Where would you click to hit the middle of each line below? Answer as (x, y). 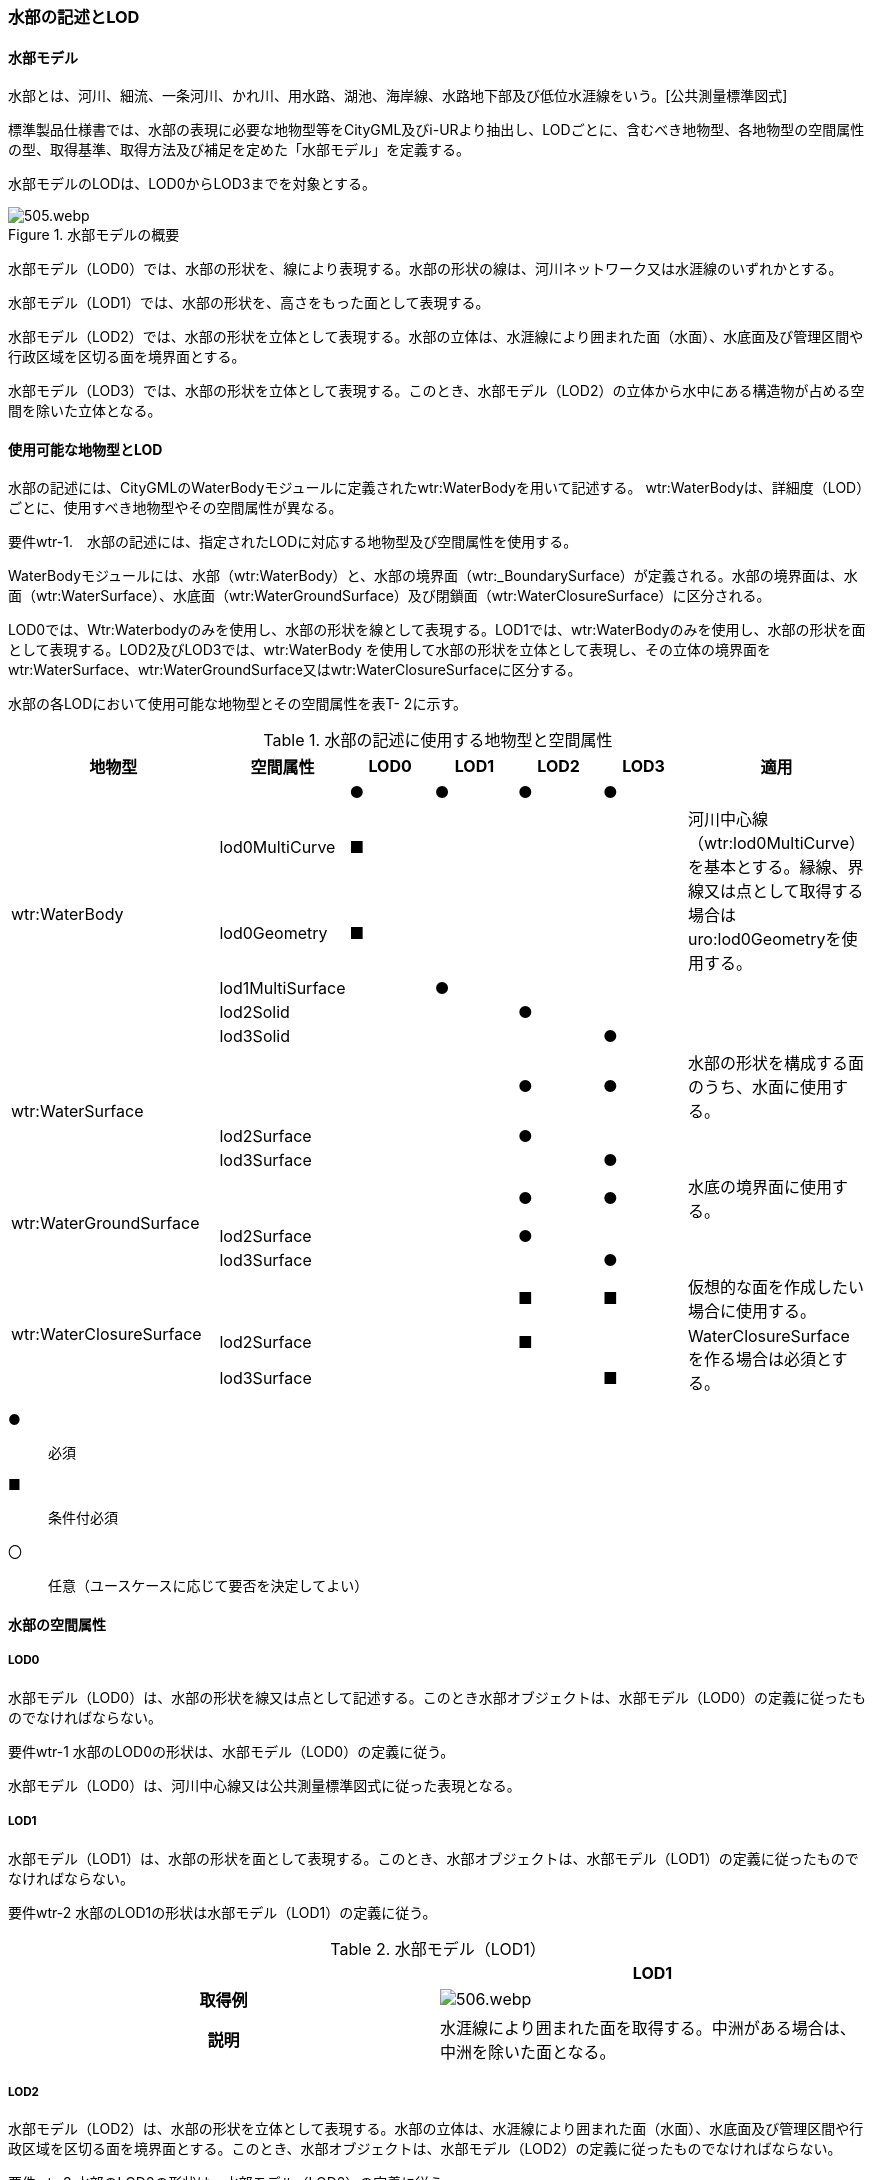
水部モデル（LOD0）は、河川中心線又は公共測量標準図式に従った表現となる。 (264, 1785)
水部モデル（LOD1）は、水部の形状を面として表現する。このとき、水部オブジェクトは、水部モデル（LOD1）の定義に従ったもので (433, 1858)
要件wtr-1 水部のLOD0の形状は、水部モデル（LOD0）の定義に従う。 (231, 1751)
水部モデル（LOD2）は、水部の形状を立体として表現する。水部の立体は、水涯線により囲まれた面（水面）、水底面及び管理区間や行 (436, 2129)
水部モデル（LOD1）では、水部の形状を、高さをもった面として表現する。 (249, 303)
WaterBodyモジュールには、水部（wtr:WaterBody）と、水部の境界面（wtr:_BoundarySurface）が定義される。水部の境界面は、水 (433, 576)
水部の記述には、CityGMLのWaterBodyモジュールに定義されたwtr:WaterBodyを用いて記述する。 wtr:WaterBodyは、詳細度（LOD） (436, 488)
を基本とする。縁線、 (768, 867)
